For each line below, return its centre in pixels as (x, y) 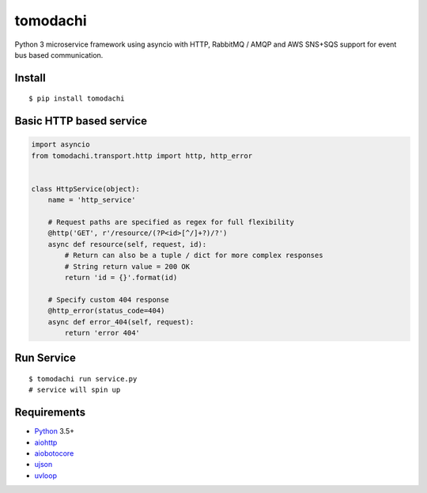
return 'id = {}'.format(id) (121, 278)
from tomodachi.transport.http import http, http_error (142, 155)
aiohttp (46, 442)
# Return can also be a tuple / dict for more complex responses (194, 256)
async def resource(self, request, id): (127, 244)
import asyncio (60, 145)
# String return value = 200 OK (127, 266)
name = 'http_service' (92, 200)
